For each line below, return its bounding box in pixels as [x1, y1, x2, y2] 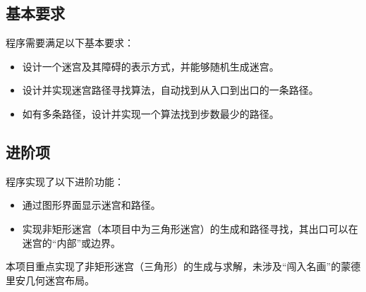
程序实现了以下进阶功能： [6, 174, 124, 188]
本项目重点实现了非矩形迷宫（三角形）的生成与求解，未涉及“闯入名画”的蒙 [6, 259, 351, 274]
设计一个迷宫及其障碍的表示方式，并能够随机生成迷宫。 [22, 59, 279, 73]
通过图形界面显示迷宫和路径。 [22, 197, 161, 212]
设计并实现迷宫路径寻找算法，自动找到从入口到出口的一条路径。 [22, 83, 319, 97]
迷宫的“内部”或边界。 [22, 235, 121, 250]
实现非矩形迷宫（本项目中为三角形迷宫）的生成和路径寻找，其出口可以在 [22, 221, 358, 236]
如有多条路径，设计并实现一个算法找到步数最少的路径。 [22, 106, 279, 121]
